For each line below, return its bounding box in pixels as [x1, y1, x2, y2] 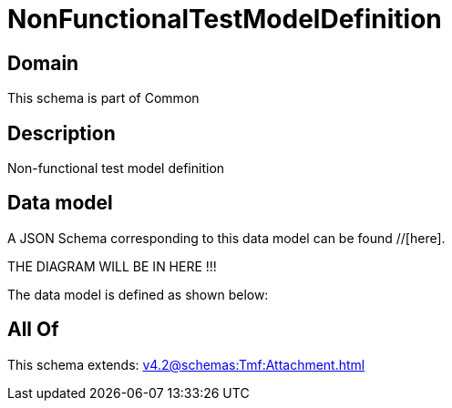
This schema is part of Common [7, 90, 200, 107]
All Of [7, 318, 59, 342]
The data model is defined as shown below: [7, 286, 269, 302]
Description [7, 121, 116, 145]
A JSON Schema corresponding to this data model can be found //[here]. [7, 229, 446, 246]
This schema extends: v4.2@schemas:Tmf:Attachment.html [7, 356, 365, 372]
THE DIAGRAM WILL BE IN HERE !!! [7, 258, 217, 274]
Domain [7, 51, 79, 75]
